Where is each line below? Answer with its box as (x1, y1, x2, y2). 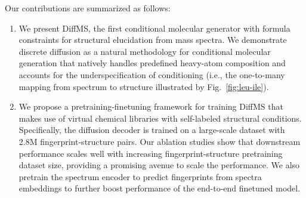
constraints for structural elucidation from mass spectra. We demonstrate (18, 33, 287, 46)
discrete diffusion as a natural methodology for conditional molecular (18, 45, 271, 57)
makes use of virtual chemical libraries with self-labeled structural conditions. (18, 112, 302, 124)
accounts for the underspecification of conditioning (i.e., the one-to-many (18, 68, 285, 81)
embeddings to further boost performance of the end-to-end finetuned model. (18, 182, 301, 194)
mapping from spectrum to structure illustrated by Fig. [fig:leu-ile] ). (18, 80, 269, 92)
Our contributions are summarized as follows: (5, 2, 171, 14)
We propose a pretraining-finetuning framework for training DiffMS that (18, 100, 283, 113)
